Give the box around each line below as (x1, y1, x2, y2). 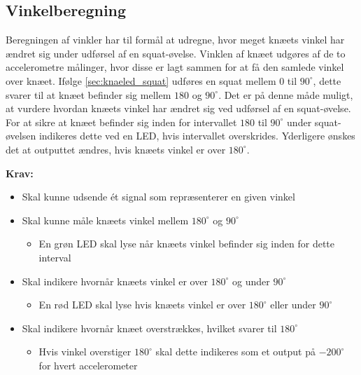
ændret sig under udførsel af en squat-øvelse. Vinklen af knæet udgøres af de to (6, 46, 346, 60)
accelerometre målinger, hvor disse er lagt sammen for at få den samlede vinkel (6, 60, 344, 74)
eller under (270, 297, 316, 312)
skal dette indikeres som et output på (155, 344, 316, 359)
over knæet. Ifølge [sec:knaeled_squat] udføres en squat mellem (6, 73, 276, 88)
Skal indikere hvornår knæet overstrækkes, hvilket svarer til (22, 320, 277, 335)
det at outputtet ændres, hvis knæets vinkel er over (6, 142, 226, 156)
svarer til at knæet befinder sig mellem (6, 87, 171, 102)
